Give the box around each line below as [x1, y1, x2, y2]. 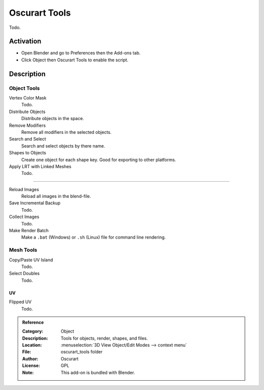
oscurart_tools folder [61, 349, 103, 355]
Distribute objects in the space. [21, 116, 84, 122]
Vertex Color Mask [9, 95, 46, 100]
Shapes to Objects [9, 150, 46, 156]
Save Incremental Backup [9, 200, 61, 206]
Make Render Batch [9, 228, 49, 234]
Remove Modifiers [9, 122, 46, 128]
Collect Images [9, 214, 40, 220]
